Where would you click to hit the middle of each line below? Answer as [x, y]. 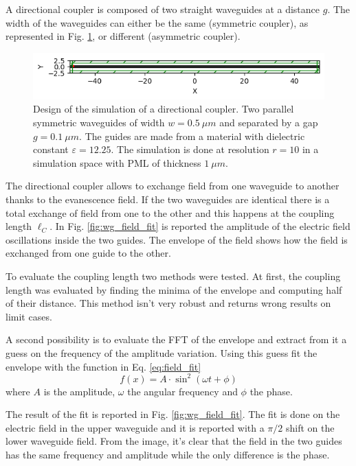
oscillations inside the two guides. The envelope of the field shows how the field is [177, 239]
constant [51, 149]
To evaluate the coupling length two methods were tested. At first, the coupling [173, 276]
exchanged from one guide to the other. [88, 253]
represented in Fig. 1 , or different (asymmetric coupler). [123, 36]
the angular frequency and [182, 391]
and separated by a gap [269, 123]
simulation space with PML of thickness [117, 162]
